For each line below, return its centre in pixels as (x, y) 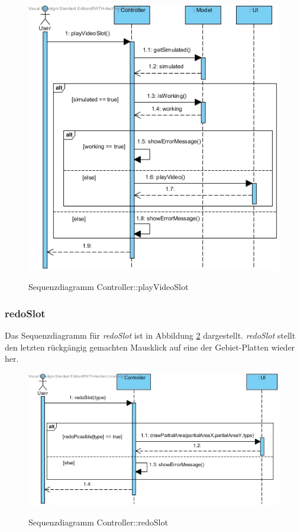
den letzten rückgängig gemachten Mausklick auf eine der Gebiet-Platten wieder (150, 347)
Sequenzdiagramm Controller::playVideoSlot (109, 287)
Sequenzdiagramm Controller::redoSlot (98, 522)
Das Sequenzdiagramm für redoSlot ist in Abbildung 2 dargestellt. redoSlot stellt (150, 335)
